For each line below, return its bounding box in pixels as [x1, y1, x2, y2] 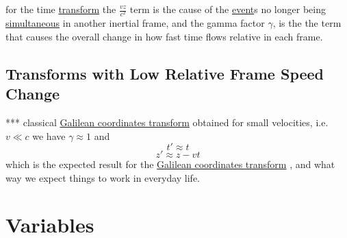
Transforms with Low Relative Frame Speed [5, 62, 324, 84]
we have [32, 128, 66, 143]
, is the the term [272, 16, 342, 30]
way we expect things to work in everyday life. [5, 170, 201, 185]
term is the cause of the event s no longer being [129, 2, 326, 16]
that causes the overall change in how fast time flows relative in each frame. [5, 29, 323, 43]
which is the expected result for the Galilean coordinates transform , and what [5, 157, 335, 171]
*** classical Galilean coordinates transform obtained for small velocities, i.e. [5, 115, 329, 129]
